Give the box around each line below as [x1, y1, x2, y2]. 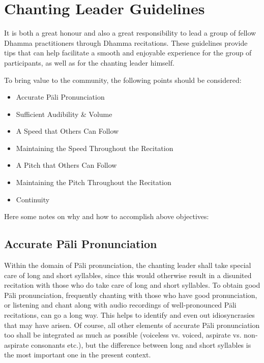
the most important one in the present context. [4, 349, 151, 360]
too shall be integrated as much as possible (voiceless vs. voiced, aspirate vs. [4, 329, 242, 340]
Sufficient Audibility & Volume [16, 108, 112, 119]
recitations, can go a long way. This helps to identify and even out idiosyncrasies [4, 310, 255, 320]
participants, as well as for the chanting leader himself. [4, 57, 174, 68]
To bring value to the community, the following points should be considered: [4, 74, 242, 85]
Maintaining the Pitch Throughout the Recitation [16, 177, 171, 188]
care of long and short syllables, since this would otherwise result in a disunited [4, 269, 252, 280]
